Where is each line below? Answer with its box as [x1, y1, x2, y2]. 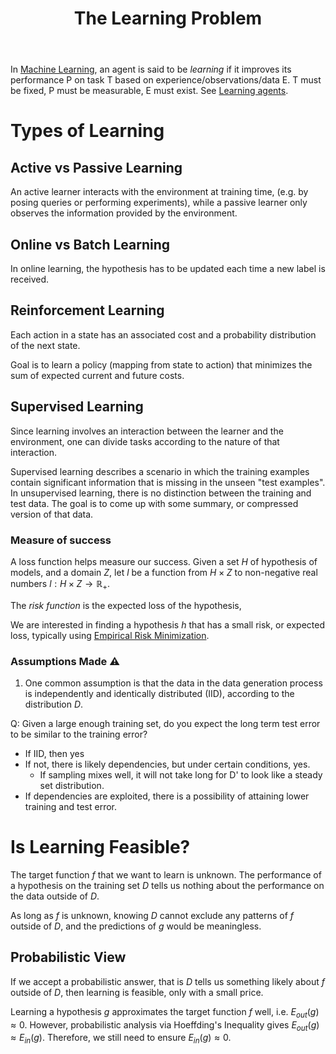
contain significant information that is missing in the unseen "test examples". [10, 476, 326, 488]
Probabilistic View [10, 949, 127, 966]
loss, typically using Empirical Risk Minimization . [10, 629, 210, 641]
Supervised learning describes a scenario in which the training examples [10, 465, 310, 477]
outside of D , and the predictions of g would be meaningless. [10, 920, 262, 932]
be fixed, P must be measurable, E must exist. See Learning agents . [10, 85, 289, 97]
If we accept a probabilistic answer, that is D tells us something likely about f [10, 975, 325, 987]
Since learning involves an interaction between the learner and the [10, 425, 284, 437]
